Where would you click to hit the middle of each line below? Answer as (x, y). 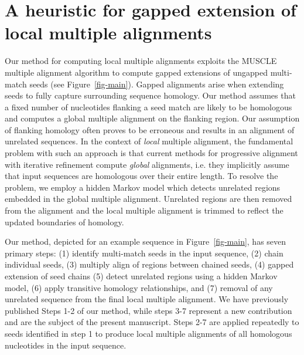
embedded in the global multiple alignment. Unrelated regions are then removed (148, 199)
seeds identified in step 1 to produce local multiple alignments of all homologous (148, 333)
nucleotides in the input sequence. (66, 345)
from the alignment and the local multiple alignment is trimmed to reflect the (144, 210)
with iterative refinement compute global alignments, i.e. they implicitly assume (147, 164)
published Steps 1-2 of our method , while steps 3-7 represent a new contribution (148, 310)
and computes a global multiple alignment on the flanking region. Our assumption (152, 118)
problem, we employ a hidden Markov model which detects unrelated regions (143, 187)
